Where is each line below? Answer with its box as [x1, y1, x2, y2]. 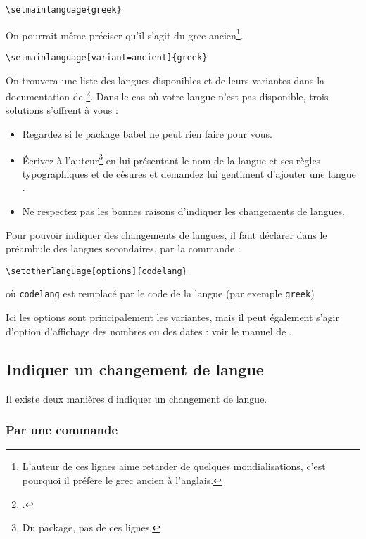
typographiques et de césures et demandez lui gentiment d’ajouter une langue [22, 166, 356, 181]
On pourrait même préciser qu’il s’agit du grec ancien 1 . [6, 25, 244, 42]
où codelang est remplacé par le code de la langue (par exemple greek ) [6, 286, 315, 301]
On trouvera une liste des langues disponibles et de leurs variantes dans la [6, 72, 325, 87]
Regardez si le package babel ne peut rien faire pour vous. [22, 126, 272, 141]
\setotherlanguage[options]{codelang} [6, 266, 187, 276]
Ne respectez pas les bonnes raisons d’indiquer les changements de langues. [22, 204, 345, 219]
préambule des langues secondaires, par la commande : [6, 241, 241, 256]
